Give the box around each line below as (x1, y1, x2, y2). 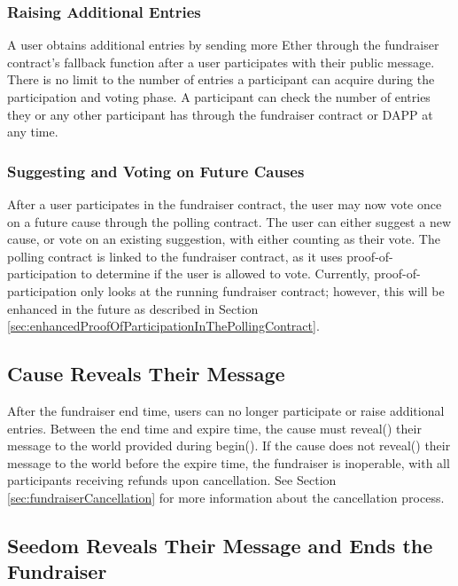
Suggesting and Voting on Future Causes (7, 160, 305, 182)
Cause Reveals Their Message (7, 360, 285, 387)
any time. (7, 122, 58, 141)
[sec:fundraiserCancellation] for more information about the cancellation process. (7, 488, 445, 506)
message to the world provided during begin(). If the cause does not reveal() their (7, 436, 451, 455)
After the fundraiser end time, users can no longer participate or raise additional (7, 401, 445, 419)
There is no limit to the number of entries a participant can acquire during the (7, 70, 435, 89)
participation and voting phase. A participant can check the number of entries (7, 88, 431, 105)
